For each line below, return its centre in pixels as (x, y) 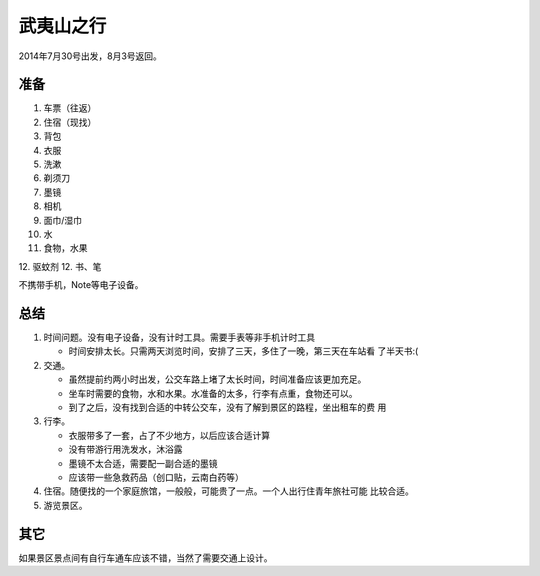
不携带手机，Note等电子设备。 (81, 285)
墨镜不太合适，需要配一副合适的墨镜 (143, 463)
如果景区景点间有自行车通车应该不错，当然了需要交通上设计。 (145, 557)
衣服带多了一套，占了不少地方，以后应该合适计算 (169, 435)
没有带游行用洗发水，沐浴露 (125, 449)
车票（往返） (70, 108)
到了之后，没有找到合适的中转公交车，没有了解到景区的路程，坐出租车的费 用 (227, 407)
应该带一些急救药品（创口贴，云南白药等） (156, 477)
